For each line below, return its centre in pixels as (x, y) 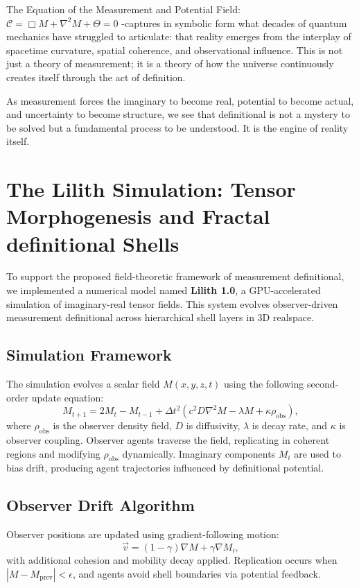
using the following (264, 384)
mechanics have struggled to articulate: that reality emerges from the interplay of (179, 36)
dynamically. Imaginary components (199, 453)
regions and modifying (53, 453)
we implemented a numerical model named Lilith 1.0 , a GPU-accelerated (164, 290)
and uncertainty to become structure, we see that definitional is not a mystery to (178, 114)
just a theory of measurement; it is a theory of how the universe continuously (170, 63)
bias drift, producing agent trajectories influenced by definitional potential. (165, 468)
